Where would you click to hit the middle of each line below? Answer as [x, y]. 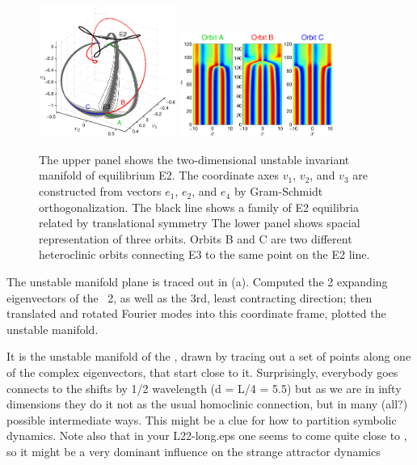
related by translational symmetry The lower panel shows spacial [200, 223]
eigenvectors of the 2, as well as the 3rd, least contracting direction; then [190, 297]
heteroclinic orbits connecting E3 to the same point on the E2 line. [204, 254]
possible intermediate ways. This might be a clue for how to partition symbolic [202, 419]
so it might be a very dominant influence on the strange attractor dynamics [194, 451]
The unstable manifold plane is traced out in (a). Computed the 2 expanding [197, 282]
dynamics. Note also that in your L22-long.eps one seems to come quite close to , [207, 435]
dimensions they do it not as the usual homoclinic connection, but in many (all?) [207, 404]
